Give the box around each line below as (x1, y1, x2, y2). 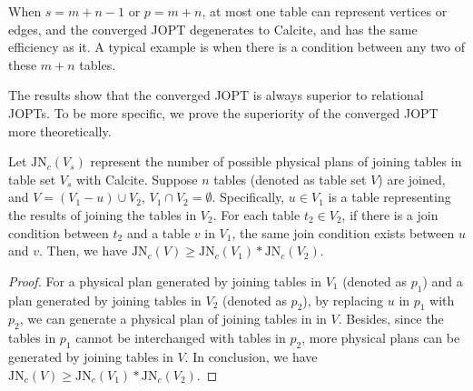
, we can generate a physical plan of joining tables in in (19, 309, 327, 328)
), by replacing (302, 290, 384, 309)
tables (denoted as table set (213, 169, 367, 188)
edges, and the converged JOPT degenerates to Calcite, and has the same (8, 19, 418, 38)
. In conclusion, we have (184, 346, 318, 366)
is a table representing (328, 187, 451, 206)
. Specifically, (212, 187, 285, 206)
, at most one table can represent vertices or (202, 2, 448, 20)
